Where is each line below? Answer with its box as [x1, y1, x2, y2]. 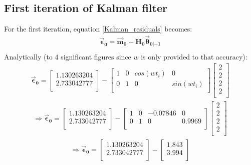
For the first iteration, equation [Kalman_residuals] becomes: [4, 23, 192, 34]
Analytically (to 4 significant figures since [4, 51, 131, 61]
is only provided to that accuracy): [141, 51, 247, 61]
